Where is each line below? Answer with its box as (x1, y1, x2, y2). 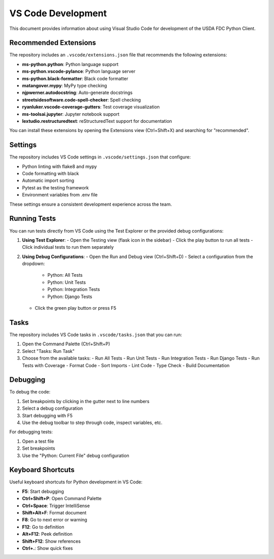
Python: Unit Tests (47, 279, 86, 285)
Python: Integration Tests (47, 286, 100, 292)
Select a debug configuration (22, 405, 83, 411)
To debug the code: (9, 389, 51, 395)
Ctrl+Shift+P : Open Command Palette (22, 496, 101, 502)
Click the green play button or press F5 (35, 305, 117, 311)
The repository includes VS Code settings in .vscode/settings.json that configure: (9, 154, 191, 160)
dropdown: (22, 260, 45, 267)
